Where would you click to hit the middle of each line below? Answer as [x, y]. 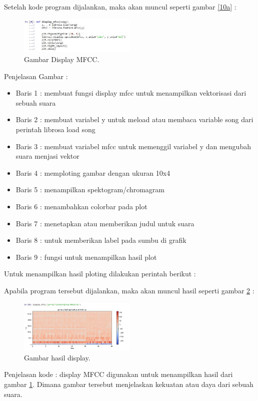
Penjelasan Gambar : [36, 76]
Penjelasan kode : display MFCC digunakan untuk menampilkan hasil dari [118, 374]
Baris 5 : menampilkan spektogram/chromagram [90, 189]
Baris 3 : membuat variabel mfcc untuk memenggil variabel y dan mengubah [133, 146]
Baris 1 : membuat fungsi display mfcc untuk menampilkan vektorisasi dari [131, 93]
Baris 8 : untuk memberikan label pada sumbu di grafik [101, 240]
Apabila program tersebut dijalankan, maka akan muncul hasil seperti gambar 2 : [129, 290]
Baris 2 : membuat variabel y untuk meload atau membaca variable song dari [134, 119]
